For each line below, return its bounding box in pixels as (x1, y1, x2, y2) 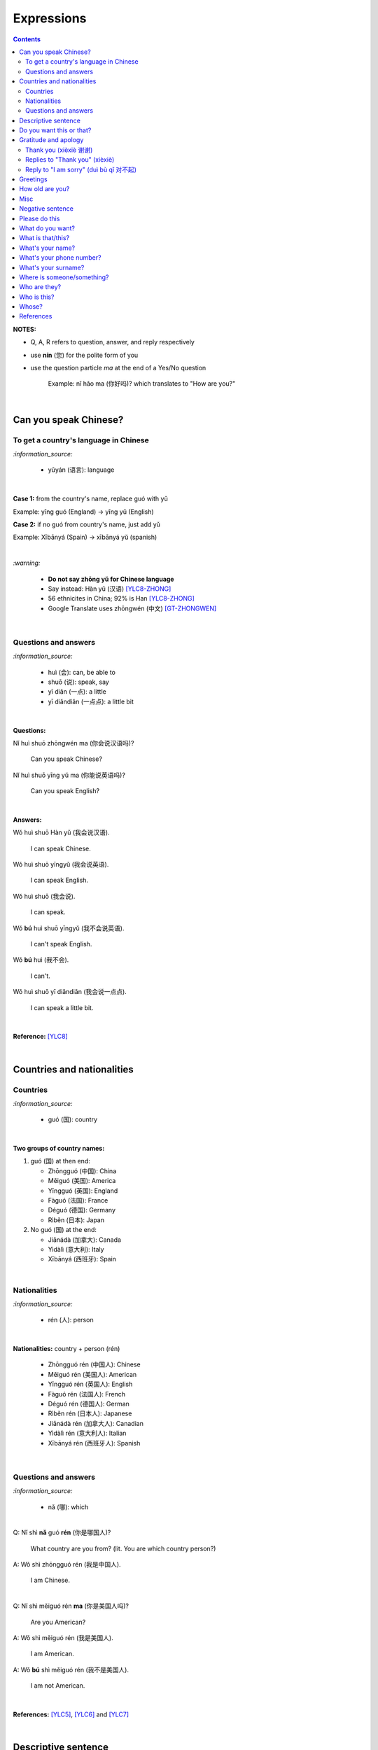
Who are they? (19, 283, 62, 291)
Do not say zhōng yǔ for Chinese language (48, 575, 174, 583)
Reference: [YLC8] (13, 1032, 68, 1041)
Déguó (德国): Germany (48, 1206, 115, 1214)
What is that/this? (19, 234, 70, 242)
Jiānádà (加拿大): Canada (48, 1235, 122, 1244)
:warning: (13, 559, 41, 567)
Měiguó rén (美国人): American (48, 1370, 137, 1378)
